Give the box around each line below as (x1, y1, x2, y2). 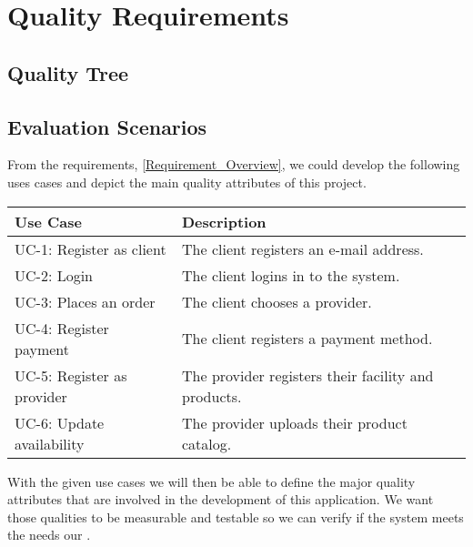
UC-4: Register (15, 317, 109, 339)
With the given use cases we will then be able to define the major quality (7, 471, 416, 491)
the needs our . (7, 525, 91, 544)
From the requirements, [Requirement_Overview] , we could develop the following (7, 155, 460, 174)
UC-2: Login (15, 264, 94, 286)
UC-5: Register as (15, 364, 127, 386)
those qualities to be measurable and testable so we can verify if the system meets (7, 507, 464, 526)
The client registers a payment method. (182, 328, 433, 349)
